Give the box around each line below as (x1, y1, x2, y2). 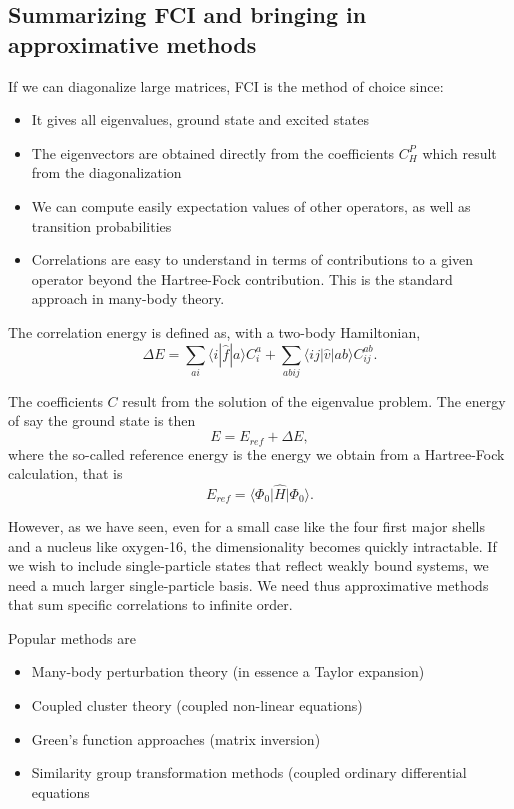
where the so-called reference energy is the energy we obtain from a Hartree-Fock (8, 443, 505, 464)
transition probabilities (31, 215, 172, 236)
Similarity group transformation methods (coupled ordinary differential (31, 762, 467, 783)
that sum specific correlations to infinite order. (8, 594, 293, 615)
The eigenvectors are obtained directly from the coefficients (31, 142, 395, 163)
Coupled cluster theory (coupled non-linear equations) (31, 695, 363, 716)
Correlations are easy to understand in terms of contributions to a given (31, 249, 474, 270)
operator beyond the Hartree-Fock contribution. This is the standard (31, 268, 453, 289)
